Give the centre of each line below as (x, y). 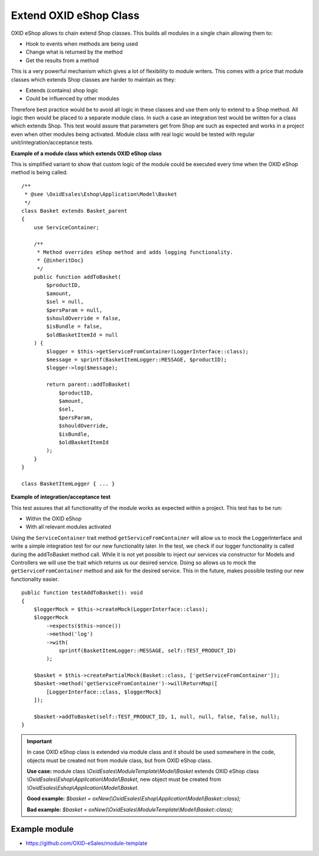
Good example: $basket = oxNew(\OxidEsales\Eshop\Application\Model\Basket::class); (134, 799)
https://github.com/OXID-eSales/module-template (87, 843)
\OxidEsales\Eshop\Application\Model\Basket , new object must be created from (124, 779)
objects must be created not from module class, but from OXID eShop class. (119, 760)
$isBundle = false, (74, 327)
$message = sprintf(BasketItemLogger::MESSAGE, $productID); (137, 359)
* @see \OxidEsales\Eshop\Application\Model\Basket (101, 194)
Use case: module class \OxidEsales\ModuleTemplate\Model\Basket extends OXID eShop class (143, 771)
